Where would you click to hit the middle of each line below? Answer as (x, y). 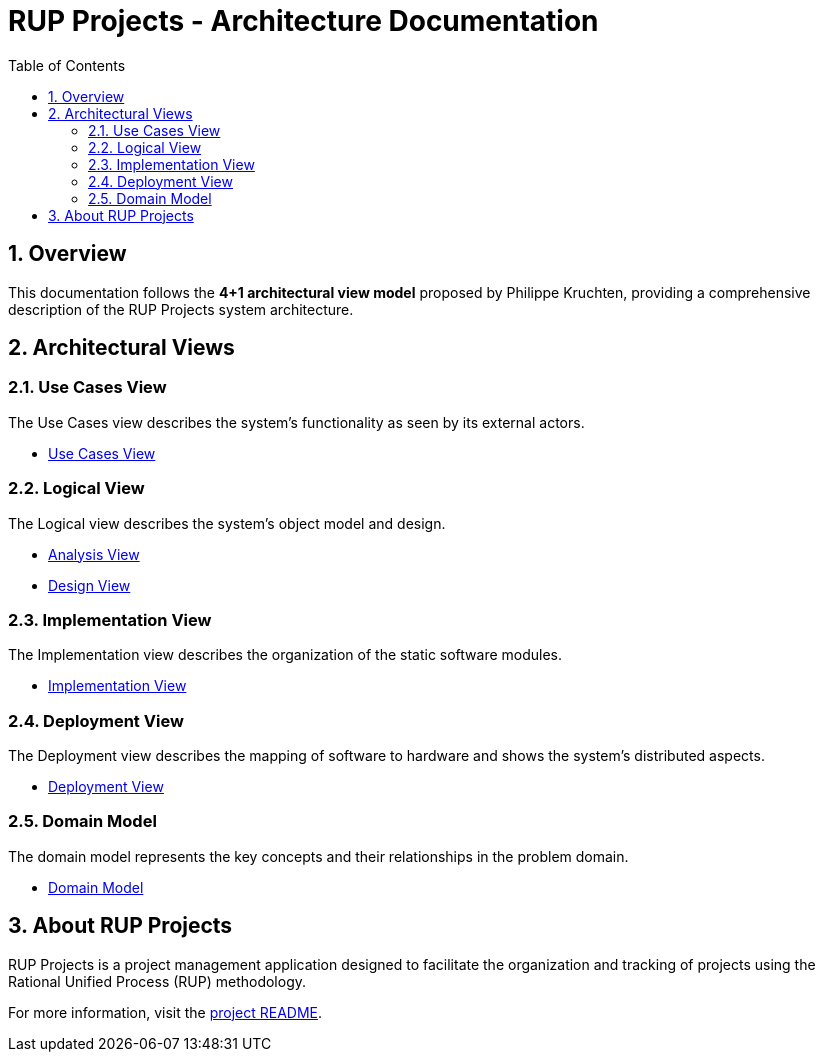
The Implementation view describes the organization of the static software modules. (285, 655)
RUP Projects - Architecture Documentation (303, 21)
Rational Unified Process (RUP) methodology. (157, 981)
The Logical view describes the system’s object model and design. (227, 523)
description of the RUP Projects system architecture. (181, 309)
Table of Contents (67, 65)
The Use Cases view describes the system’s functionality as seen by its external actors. (296, 422)
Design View (89, 585)
